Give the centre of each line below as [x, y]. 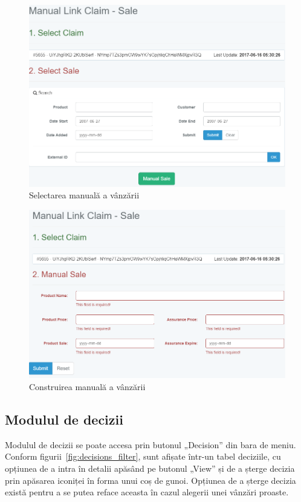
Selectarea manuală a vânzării [84, 195]
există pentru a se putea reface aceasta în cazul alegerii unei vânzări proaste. [147, 492]
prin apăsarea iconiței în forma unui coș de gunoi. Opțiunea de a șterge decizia [150, 480]
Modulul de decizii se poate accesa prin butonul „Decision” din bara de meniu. [150, 444]
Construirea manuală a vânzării [87, 386]
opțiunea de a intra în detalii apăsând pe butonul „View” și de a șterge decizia [150, 468]
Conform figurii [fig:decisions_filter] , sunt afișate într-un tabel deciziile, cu [143, 456]
